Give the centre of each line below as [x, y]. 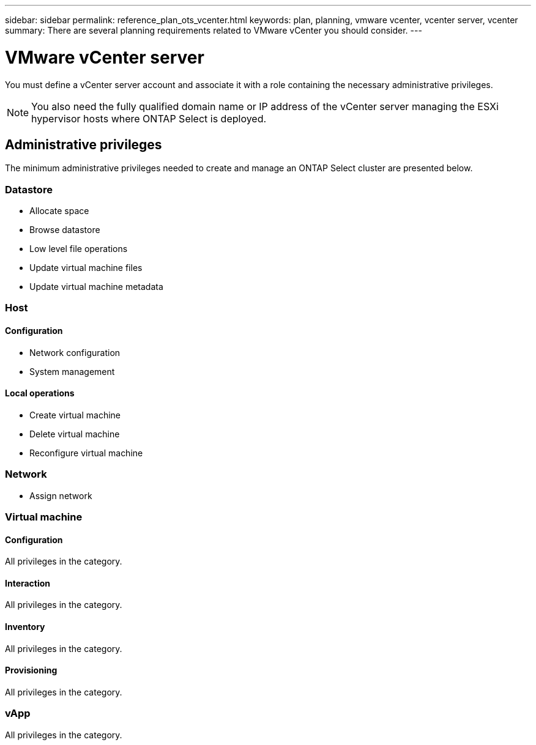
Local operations [40, 393]
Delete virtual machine [75, 434]
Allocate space [59, 211]
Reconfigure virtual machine [86, 453]
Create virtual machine [75, 415]
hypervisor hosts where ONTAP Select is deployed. [149, 118]
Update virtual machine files [86, 268]
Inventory [25, 627]
